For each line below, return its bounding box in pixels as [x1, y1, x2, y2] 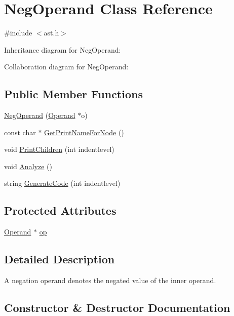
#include [4, 27, 32, 38]
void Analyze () [4, 161, 52, 171]
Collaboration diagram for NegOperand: [4, 61, 129, 72]
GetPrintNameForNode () [44, 127, 124, 137]
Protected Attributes [4, 203, 116, 218]
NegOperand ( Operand [4, 110, 75, 121]
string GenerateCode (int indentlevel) [4, 178, 121, 188]
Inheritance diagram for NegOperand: [4, 44, 121, 55]
